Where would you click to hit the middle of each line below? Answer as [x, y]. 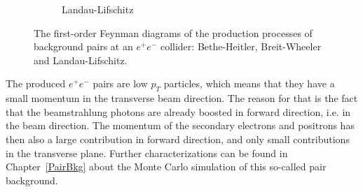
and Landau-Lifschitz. [81, 60]
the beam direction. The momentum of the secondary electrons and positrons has [180, 125]
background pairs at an [83, 46]
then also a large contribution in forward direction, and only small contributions [178, 139]
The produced [36, 83]
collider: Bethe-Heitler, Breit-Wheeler [241, 46]
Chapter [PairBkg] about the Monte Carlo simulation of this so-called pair [166, 167]
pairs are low [120, 83]
